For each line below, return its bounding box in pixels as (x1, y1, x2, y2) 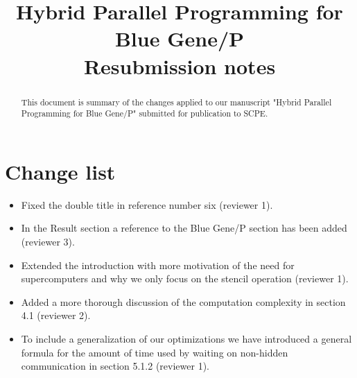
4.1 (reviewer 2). (21, 308, 91, 323)
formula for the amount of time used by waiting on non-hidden (21, 345, 288, 359)
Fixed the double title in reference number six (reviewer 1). (21, 197, 273, 212)
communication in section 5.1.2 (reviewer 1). (21, 359, 209, 373)
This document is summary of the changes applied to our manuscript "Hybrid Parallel (21, 96, 332, 108)
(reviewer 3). (21, 234, 75, 248)
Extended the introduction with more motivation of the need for (21, 257, 295, 272)
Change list (5, 157, 116, 185)
